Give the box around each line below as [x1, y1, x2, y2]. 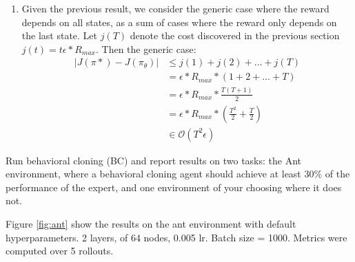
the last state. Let [21, 28, 98, 43]
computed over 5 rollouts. [6, 243, 114, 258]
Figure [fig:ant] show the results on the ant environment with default [6, 217, 296, 231]
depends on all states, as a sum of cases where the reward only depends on [21, 14, 337, 29]
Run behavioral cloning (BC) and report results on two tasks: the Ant [6, 153, 302, 167]
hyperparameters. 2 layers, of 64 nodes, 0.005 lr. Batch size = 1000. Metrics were [6, 230, 347, 244]
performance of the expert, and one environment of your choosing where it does [6, 179, 342, 194]
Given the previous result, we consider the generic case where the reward [21, 1, 329, 15]
